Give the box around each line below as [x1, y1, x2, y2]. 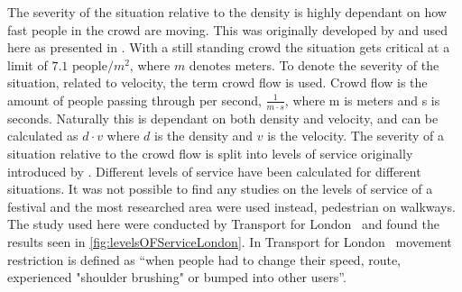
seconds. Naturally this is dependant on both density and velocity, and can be [7, 108, 439, 127]
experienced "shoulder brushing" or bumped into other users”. [7, 268, 346, 287]
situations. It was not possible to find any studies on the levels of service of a [7, 179, 433, 198]
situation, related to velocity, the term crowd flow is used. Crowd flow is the [7, 73, 428, 92]
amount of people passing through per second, [7, 90, 262, 109]
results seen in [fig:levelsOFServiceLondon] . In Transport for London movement [7, 232, 452, 251]
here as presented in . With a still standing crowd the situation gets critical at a [7, 38, 450, 57]
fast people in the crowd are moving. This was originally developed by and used [7, 20, 448, 39]
